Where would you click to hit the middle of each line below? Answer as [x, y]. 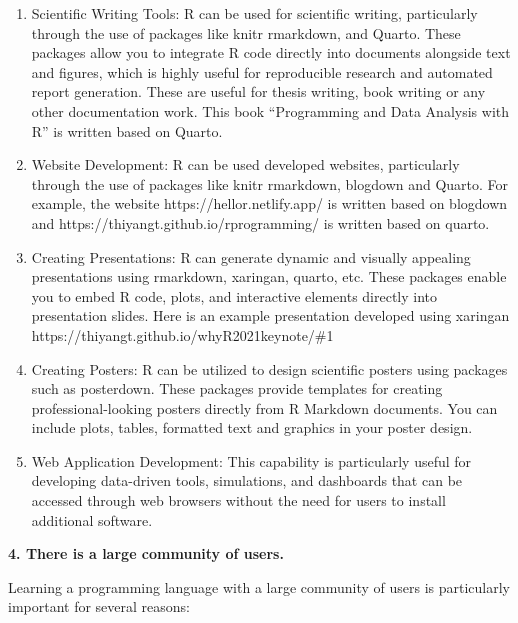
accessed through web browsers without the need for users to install [238, 500]
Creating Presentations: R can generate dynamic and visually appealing [251, 256]
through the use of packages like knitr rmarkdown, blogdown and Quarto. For [270, 183]
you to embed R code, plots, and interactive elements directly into [234, 295]
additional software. [92, 519]
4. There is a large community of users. [146, 553]
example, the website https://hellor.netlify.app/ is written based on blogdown [269, 203]
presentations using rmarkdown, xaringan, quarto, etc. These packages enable [269, 276]
